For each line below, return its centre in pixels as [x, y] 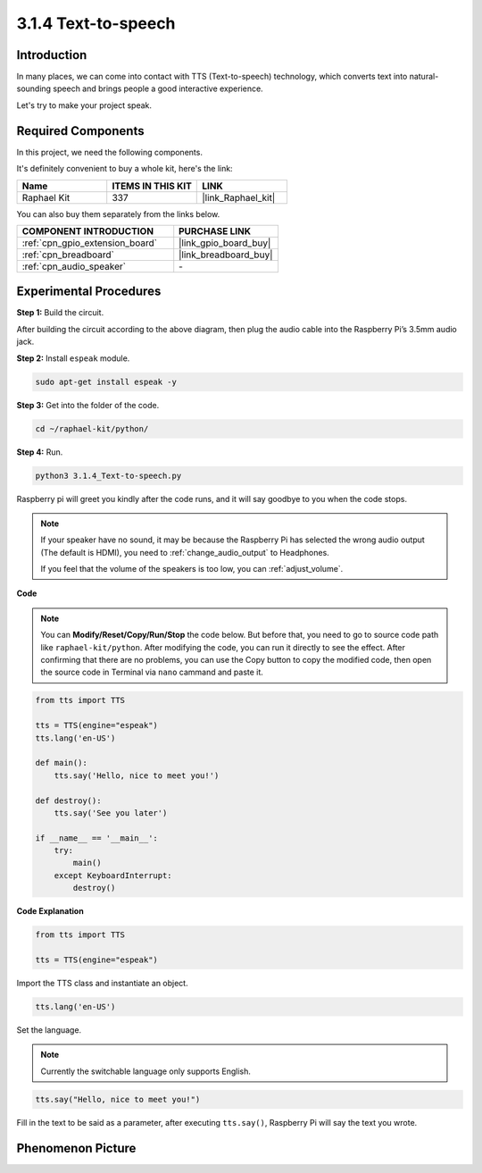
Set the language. [49, 1030]
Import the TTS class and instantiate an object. [102, 983]
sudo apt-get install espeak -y [106, 381]
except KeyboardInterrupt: [113, 875]
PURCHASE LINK [215, 230]
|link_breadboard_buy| [226, 255]
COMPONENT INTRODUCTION [88, 230]
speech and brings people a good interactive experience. [158, 88]
